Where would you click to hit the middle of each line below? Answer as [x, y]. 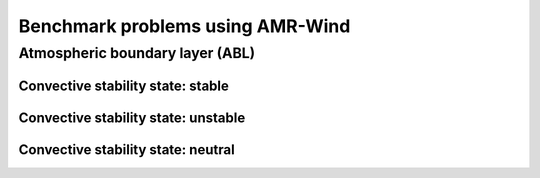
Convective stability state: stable [124, 85]
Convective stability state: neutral [126, 149]
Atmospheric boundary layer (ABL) [136, 53]
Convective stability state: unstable [132, 117]
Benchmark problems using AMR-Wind [184, 26]
